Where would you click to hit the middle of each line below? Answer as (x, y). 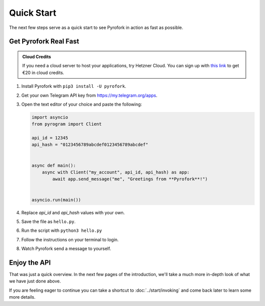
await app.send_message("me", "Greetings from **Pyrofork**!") (130, 179)
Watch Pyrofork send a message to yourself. (66, 249)
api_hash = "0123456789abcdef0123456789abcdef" (90, 145)
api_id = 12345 (50, 138)
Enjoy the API (30, 263)
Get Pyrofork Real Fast (44, 42)
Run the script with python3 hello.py (62, 230)
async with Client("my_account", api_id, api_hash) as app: (116, 172)
